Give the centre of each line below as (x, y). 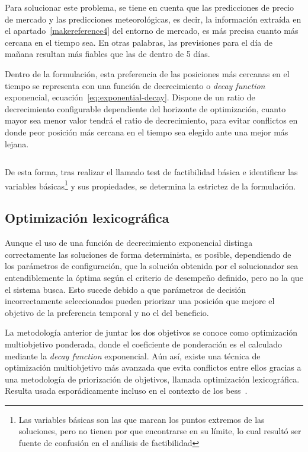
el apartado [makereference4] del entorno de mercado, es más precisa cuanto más (152, 31)
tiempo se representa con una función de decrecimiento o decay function (135, 85)
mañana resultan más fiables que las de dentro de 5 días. (108, 54)
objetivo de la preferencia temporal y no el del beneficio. (107, 312)
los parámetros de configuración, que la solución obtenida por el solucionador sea (152, 266)
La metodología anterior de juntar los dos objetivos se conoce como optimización (151, 332)
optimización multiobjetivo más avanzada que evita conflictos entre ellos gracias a (153, 367)
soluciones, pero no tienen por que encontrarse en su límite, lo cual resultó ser (160, 431)
